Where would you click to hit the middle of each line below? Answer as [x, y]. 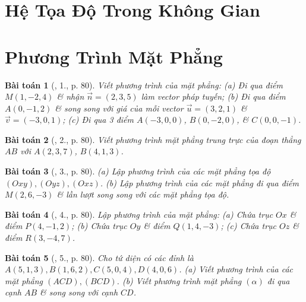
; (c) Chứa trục [249, 226]
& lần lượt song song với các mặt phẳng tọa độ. [143, 194]
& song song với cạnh [79, 292]
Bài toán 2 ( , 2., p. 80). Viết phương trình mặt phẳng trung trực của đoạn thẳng [153, 139]
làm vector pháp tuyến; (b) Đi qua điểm [213, 96]
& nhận [70, 96]
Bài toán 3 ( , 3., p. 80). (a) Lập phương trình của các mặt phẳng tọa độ [138, 171]
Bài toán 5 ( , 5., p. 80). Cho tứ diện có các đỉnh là [99, 257]
